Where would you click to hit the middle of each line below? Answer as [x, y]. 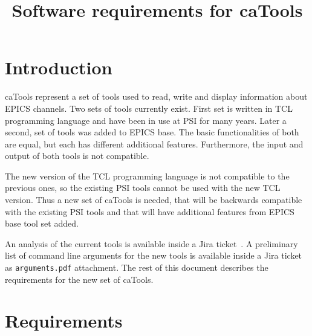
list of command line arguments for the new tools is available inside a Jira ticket [154, 255]
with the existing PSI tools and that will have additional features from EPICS [150, 211]
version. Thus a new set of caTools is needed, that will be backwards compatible [154, 200]
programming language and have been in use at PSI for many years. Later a [146, 120]
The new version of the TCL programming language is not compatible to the [147, 176]
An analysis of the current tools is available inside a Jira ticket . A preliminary [151, 243]
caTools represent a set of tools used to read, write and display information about [156, 96]
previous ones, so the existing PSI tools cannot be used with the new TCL [143, 188]
